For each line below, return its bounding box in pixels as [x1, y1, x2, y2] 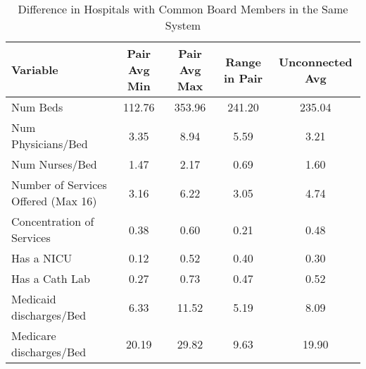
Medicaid [11, 291, 56, 307]
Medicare [11, 327, 56, 344]
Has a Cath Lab [11, 270, 90, 286]
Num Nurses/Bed [11, 156, 97, 172]
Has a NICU [11, 250, 72, 266]
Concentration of [11, 213, 94, 229]
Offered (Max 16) [11, 193, 97, 209]
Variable [11, 61, 58, 78]
